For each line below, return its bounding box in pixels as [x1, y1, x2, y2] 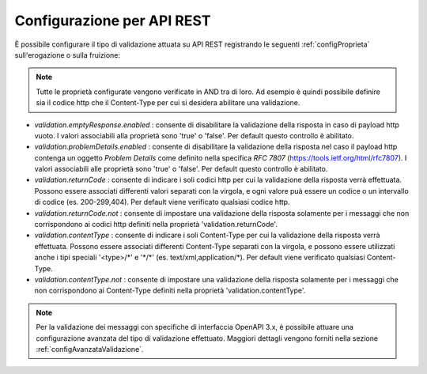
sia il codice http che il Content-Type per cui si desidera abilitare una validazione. [36, 98, 300, 108]
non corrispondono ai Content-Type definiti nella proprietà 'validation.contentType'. [34, 285, 306, 296]
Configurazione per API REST [14, 12, 211, 29]
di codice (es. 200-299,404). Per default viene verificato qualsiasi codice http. [34, 198, 290, 207]
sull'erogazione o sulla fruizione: [14, 50, 121, 59]
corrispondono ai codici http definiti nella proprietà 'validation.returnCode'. [34, 220, 278, 229]
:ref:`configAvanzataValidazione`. [36, 344, 144, 353]
